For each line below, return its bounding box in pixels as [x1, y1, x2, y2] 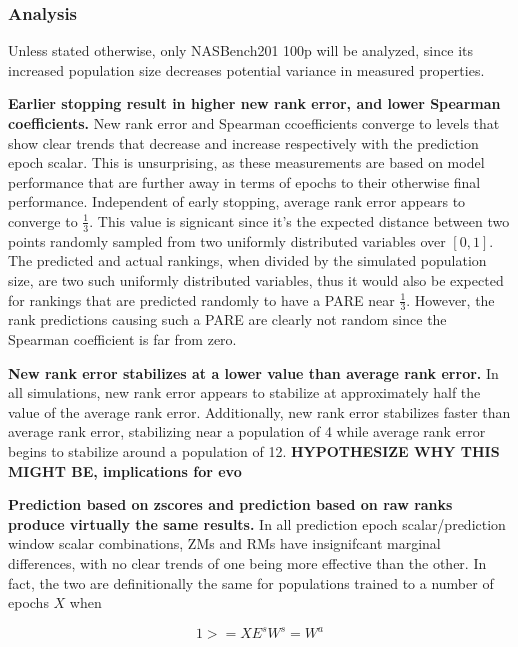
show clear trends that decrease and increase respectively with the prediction [8, 132, 479, 153]
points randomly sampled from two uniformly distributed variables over [8, 230, 446, 251]
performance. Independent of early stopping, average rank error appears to [8, 191, 466, 212]
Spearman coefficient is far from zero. [8, 329, 237, 349]
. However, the [406, 289, 495, 310]
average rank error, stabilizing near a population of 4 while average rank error [8, 421, 486, 442]
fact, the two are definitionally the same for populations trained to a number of [8, 572, 494, 593]
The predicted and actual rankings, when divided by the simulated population [8, 250, 487, 271]
